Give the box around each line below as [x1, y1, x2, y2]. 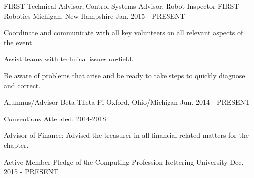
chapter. [4, 139, 29, 150]
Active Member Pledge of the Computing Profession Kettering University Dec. [4, 156, 244, 167]
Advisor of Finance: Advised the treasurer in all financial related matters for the [4, 130, 249, 140]
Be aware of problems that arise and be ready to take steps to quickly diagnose [4, 70, 245, 80]
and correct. [4, 80, 41, 90]
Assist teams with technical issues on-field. [4, 54, 134, 64]
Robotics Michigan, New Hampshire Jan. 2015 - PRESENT [4, 10, 185, 21]
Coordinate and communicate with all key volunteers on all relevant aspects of [4, 27, 243, 38]
